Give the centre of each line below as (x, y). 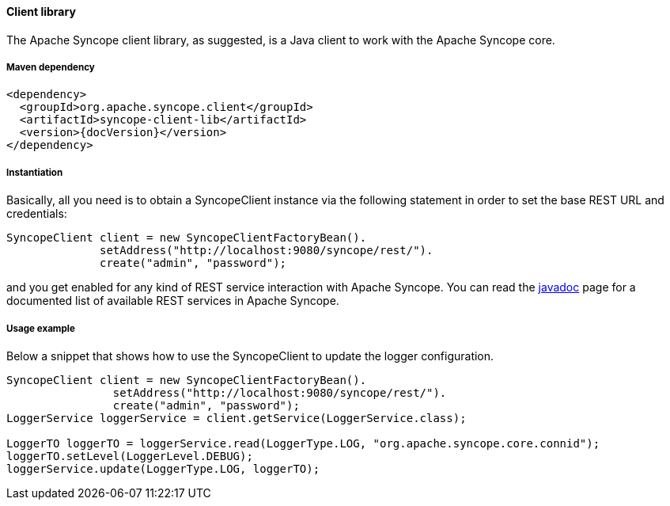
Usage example (41, 328)
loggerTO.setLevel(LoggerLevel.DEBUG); (130, 456)
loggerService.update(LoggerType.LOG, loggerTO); (163, 468)
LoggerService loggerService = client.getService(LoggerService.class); (237, 418)
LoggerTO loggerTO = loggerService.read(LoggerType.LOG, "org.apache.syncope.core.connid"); (303, 443)
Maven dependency (51, 67)
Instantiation (35, 172)
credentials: (37, 214)
